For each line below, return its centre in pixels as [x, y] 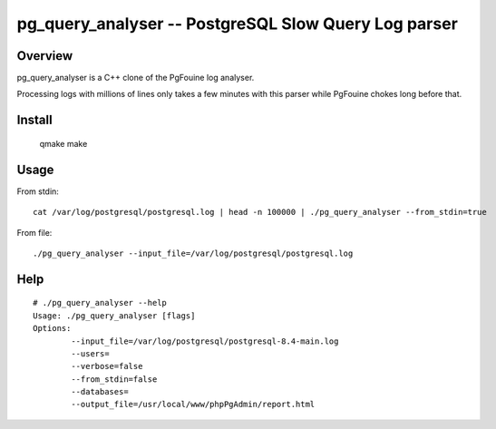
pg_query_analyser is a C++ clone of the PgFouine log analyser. [136, 78]
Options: [52, 328]
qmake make [63, 143]
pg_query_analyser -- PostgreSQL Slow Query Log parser [237, 24]
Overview [45, 56]
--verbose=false [107, 366]
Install [35, 120]
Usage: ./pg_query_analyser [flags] [114, 316]
